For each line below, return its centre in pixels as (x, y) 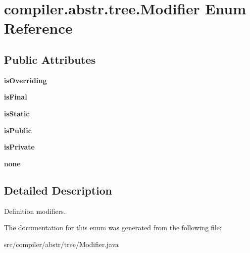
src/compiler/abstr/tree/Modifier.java (61, 244)
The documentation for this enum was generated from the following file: (113, 228)
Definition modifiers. (35, 211)
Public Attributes (50, 59)
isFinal (16, 97)
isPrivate (19, 147)
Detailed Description (58, 190)
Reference (38, 28)
